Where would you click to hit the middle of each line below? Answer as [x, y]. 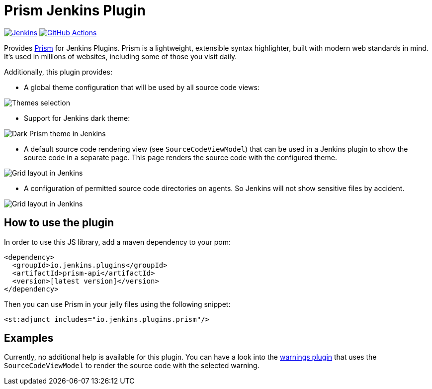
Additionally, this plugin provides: [58, 72]
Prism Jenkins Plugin [75, 10]
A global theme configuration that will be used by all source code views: [142, 87]
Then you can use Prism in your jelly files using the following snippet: [117, 304]
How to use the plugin [59, 223]
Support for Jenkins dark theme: [77, 118]
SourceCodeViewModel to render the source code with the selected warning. [132, 366]
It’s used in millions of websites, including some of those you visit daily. [121, 56]
